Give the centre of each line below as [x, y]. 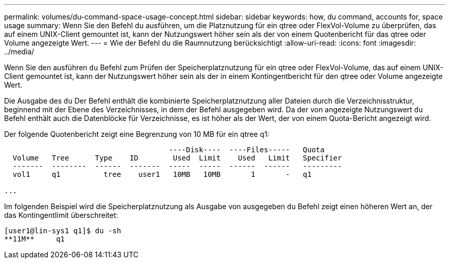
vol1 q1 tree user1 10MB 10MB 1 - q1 [162, 174]
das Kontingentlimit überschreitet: [61, 215]
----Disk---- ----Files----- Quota [247, 150]
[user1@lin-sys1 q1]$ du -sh [63, 231]
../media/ [19, 52]
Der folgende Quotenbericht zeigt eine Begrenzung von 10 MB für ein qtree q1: [137, 134]
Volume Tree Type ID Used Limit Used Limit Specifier [177, 158]
